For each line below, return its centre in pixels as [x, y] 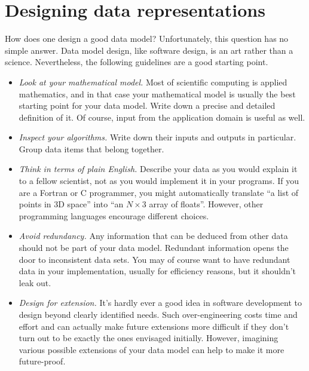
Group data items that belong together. [91, 148]
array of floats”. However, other [206, 204]
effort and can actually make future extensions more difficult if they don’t [154, 326]
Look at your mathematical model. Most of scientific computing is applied [153, 82]
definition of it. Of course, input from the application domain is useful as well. [162, 117]
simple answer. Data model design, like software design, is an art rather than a [149, 50]
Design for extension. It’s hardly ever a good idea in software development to [160, 303]
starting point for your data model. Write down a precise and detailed [147, 105]
